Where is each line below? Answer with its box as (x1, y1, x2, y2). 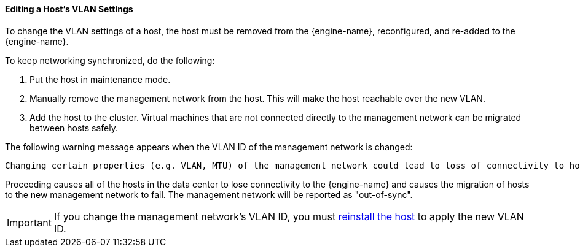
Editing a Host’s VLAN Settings (5, 4, 133, 14)
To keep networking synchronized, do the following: (5, 55, 215, 66)
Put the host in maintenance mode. (29, 74, 171, 85)
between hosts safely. (29, 122, 119, 133)
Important (7, 216, 52, 229)
